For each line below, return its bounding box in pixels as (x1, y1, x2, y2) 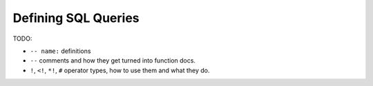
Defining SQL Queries (12, 10, 140, 25)
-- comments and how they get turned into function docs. (30, 56, 196, 65)
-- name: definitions (30, 47, 91, 55)
